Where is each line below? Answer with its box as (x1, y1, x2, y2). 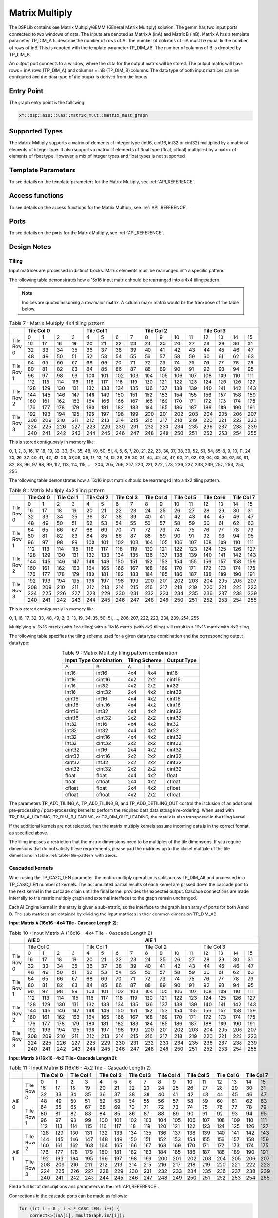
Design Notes (9, 243, 51, 251)
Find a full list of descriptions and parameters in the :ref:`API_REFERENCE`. (9, 1184, 159, 1190)
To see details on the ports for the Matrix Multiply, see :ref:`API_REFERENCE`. (9, 230, 164, 236)
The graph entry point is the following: (9, 100, 86, 106)
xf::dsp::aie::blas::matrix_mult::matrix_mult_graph (19, 113, 148, 118)
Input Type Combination (65, 657, 122, 664)
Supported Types (9, 127, 63, 135)
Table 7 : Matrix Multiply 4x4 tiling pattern (9, 320, 105, 326)
